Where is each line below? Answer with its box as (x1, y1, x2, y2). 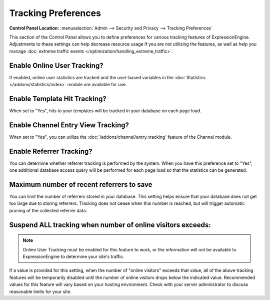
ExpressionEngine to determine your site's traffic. (22, 253, 124, 259)
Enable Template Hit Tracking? (9, 94, 107, 103)
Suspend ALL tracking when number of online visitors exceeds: (9, 220, 211, 229)
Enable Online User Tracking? (9, 61, 103, 70)
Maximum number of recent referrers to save (9, 180, 152, 189)
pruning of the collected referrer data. (9, 207, 87, 213)
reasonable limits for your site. (9, 288, 72, 294)
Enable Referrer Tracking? (9, 147, 92, 155)
